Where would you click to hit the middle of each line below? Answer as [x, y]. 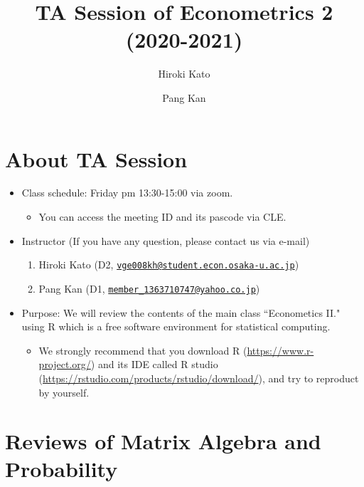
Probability [61, 469]
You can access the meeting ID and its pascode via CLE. [162, 217]
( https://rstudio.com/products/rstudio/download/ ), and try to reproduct [199, 378]
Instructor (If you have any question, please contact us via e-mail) [166, 240]
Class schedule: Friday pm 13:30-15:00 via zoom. [127, 193]
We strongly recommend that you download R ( [143, 350]
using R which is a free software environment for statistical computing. [176, 326]
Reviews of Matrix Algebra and [163, 441]
